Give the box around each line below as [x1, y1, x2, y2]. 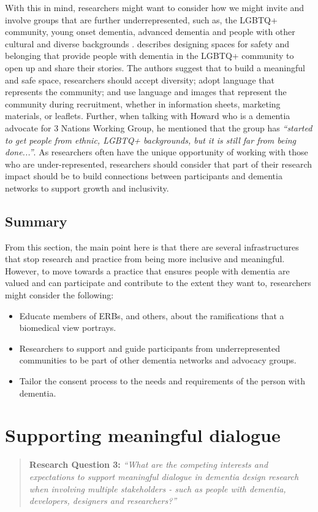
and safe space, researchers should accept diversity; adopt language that [5, 73, 275, 86]
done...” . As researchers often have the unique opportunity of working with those [5, 145, 308, 158]
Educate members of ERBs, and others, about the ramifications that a [19, 309, 284, 322]
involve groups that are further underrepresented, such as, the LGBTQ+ [5, 13, 278, 26]
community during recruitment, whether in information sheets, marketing [5, 97, 281, 110]
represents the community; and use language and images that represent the [5, 85, 287, 98]
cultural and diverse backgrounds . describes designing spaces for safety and [5, 37, 289, 50]
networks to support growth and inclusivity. [5, 181, 169, 194]
